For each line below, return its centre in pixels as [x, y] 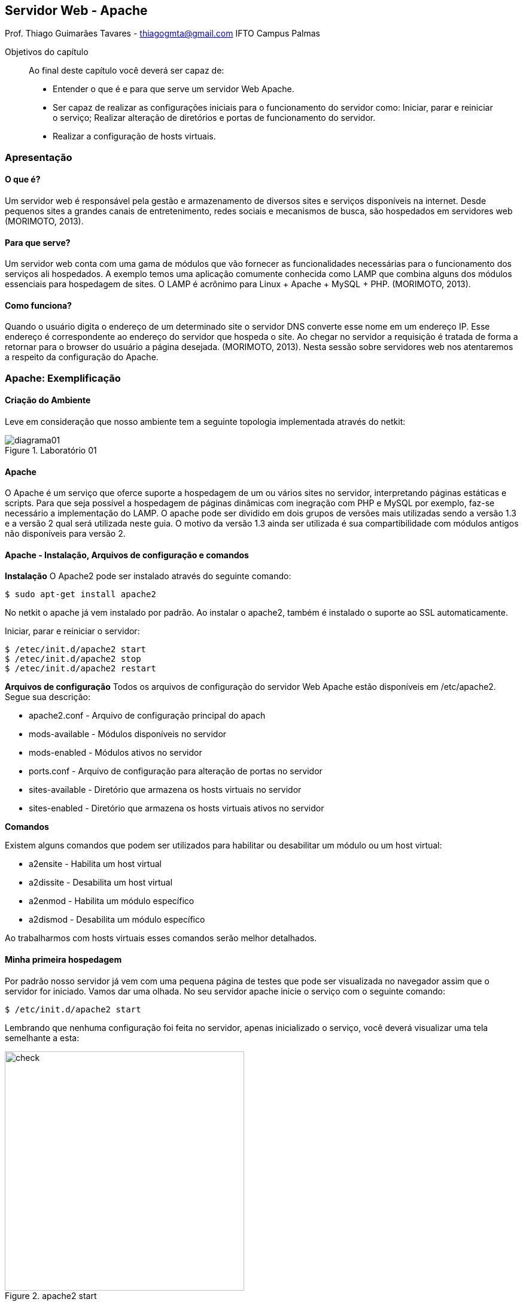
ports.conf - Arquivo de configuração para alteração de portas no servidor [176, 771]
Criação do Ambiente [48, 400]
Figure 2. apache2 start [51, 1295]
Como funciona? [38, 305]
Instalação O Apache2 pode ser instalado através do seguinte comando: [148, 576]
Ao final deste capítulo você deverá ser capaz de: [127, 71]
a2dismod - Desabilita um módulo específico [117, 920]
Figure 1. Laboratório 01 [51, 451]
